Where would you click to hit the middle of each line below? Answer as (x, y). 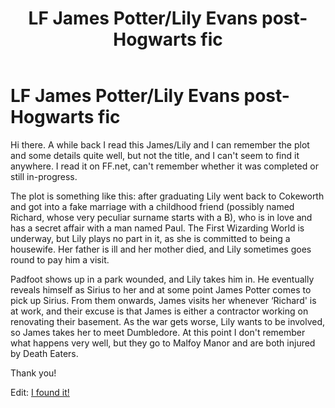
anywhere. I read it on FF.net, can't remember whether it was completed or (164, 166)
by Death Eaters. (44, 353)
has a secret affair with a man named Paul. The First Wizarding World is (157, 228)
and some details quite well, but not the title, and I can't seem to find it (155, 155)
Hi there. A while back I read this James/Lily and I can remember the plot (160, 144)
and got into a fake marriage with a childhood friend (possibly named (152, 206)
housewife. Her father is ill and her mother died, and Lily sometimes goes (161, 249)
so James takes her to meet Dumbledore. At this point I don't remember (158, 332)
